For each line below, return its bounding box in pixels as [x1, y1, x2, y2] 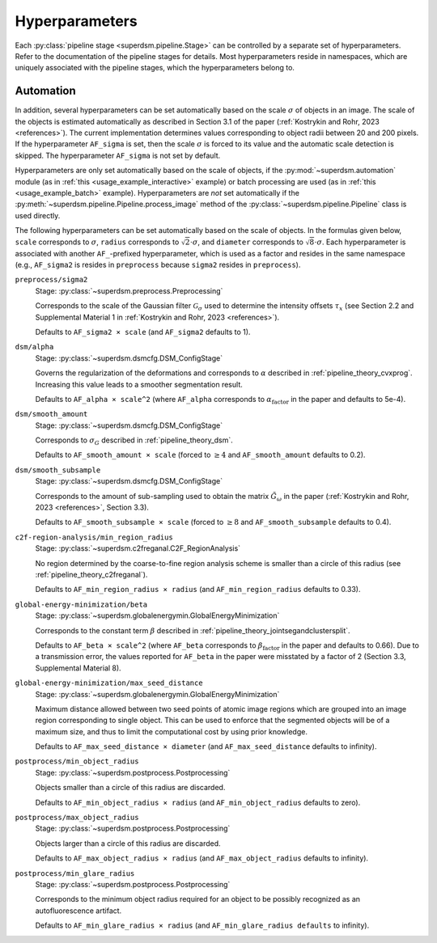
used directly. [15, 210, 61, 220]
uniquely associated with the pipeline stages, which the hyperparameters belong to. [15, 63, 295, 73]
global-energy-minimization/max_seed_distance [15, 679, 203, 687]
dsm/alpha [15, 342, 54, 352]
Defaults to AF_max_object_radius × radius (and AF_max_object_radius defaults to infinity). [35, 853, 368, 863]
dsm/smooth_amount [15, 409, 88, 419]
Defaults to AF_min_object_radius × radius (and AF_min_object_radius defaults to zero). [35, 797, 361, 807]
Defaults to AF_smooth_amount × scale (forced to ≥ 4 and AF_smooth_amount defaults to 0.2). [35, 450, 366, 460]
